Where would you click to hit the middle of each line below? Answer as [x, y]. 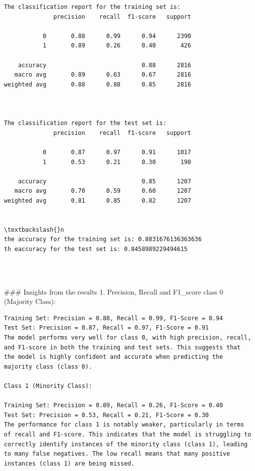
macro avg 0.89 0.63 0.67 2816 [103, 75]
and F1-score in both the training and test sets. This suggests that [122, 347]
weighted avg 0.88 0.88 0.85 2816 [98, 84]
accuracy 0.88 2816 [105, 65]
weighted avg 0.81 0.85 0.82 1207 [98, 200]
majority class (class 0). [48, 366]
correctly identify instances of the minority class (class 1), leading [126, 444]
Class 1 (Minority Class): [48, 386]
